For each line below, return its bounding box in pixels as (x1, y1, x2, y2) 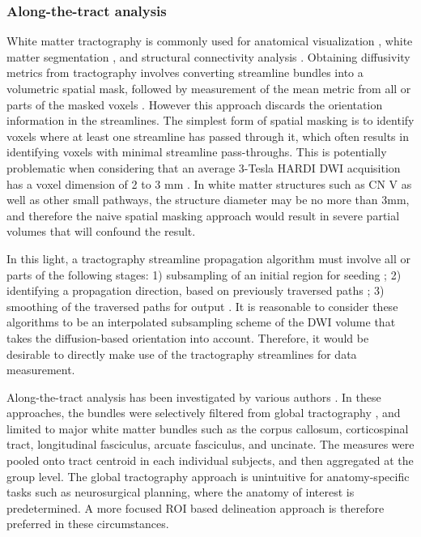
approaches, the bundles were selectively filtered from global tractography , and (6, 404, 401, 421)
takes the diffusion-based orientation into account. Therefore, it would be (6, 329, 369, 346)
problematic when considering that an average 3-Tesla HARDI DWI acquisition (6, 159, 401, 176)
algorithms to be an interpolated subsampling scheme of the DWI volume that (6, 313, 396, 330)
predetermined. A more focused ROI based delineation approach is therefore (6, 499, 385, 516)
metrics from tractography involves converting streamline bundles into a (6, 64, 364, 81)
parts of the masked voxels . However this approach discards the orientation (6, 96, 383, 113)
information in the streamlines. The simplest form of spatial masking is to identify (6, 112, 415, 129)
